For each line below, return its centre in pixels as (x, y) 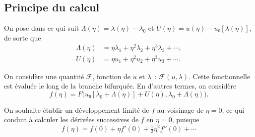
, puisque (186, 119)
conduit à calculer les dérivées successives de (71, 119)
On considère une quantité (44, 76)
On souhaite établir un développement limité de (77, 110)
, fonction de (112, 76)
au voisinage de (180, 110)
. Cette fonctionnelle (220, 76)
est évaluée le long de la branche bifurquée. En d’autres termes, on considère (120, 86)
